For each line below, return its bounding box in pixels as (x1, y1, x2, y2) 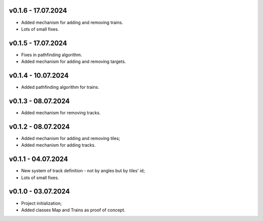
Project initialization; (21, 200, 62, 206)
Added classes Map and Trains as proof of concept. (21, 207, 126, 213)
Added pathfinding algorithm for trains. (21, 84, 99, 90)
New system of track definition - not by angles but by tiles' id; (21, 168, 145, 174)
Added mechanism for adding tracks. (21, 142, 96, 148)
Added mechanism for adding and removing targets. (21, 59, 126, 64)
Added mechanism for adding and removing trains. (21, 20, 123, 25)
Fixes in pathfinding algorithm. (21, 52, 82, 58)
